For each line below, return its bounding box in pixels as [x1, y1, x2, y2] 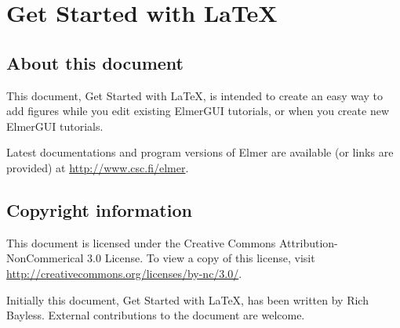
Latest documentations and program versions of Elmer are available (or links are [6, 144, 394, 160]
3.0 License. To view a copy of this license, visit [87, 250, 315, 266]
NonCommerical [6, 250, 84, 266]
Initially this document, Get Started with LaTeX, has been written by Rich [6, 291, 369, 308]
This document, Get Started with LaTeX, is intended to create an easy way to [6, 87, 384, 103]
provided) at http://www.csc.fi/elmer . [6, 159, 189, 175]
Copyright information [6, 197, 192, 222]
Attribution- [279, 234, 338, 251]
